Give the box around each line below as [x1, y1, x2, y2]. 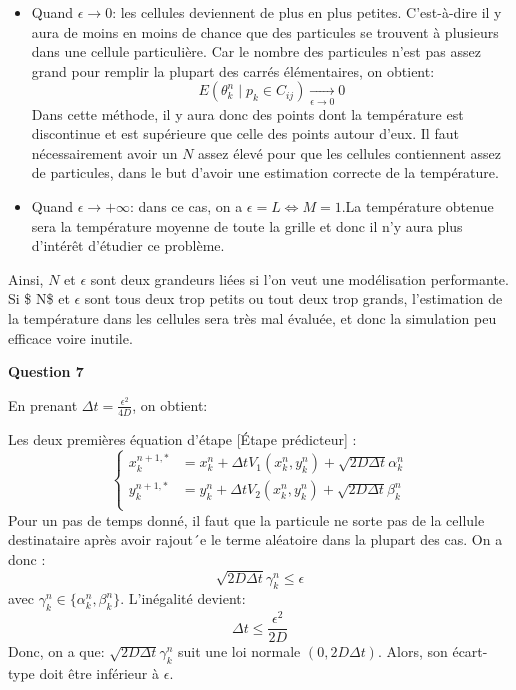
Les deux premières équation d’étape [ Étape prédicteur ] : [8, 428, 357, 449]
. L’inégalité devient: [120, 588, 246, 609]
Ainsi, [8, 268, 44, 289]
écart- [452, 641, 488, 662]
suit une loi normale [178, 641, 301, 662]
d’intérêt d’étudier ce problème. [31, 235, 225, 256]
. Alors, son [377, 641, 448, 662]
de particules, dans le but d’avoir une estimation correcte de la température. [31, 162, 499, 183]
